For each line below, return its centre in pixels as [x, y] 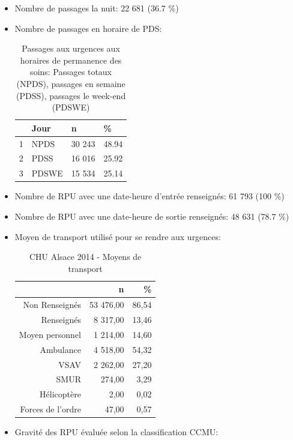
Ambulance [60, 349]
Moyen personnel [50, 334]
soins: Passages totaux [71, 72]
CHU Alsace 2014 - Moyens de [85, 257]
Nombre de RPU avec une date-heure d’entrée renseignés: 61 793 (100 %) [150, 196]
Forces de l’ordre [50, 409]
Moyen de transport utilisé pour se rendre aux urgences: [118, 236]
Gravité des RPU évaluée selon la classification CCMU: [116, 432]
